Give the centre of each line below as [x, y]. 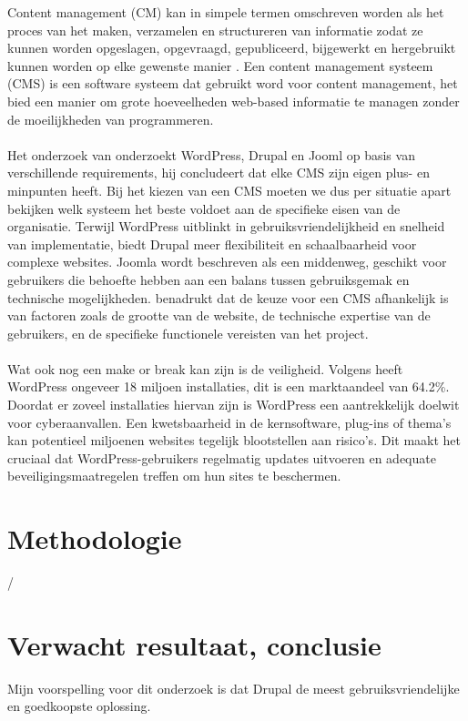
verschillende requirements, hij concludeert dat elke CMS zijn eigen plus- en [219, 173]
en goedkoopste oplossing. [79, 706]
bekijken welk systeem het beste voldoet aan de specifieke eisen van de [204, 208]
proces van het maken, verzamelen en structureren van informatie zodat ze [215, 30]
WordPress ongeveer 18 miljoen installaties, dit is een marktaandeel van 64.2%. [229, 386]
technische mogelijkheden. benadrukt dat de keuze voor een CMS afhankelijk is [228, 297]
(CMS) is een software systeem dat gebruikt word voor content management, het [233, 83]
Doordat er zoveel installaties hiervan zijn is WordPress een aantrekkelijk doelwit [234, 405]
